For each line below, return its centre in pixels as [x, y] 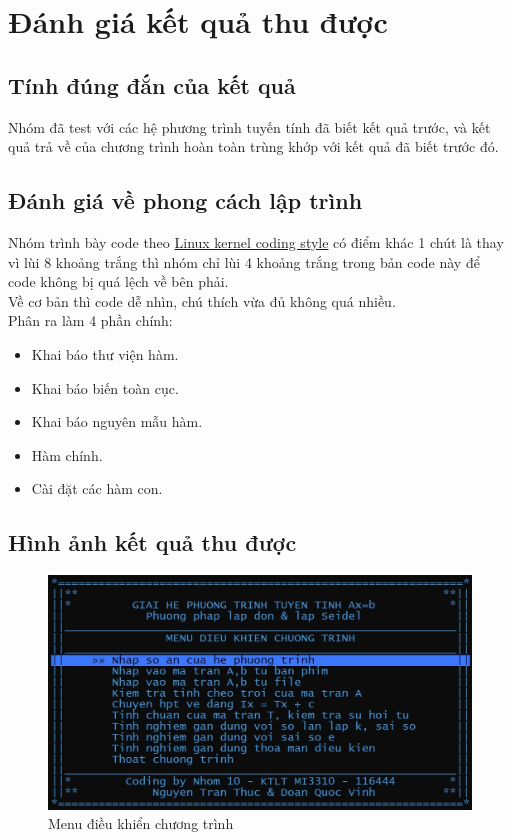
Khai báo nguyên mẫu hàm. [117, 421]
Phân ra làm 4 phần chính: [90, 320]
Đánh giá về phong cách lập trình [185, 200]
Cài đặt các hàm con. [97, 488]
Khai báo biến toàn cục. [105, 387]
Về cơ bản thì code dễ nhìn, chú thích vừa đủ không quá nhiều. [202, 300]
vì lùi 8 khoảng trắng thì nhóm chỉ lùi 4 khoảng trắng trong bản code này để [244, 261]
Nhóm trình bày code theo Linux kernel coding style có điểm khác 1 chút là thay [256, 241]
